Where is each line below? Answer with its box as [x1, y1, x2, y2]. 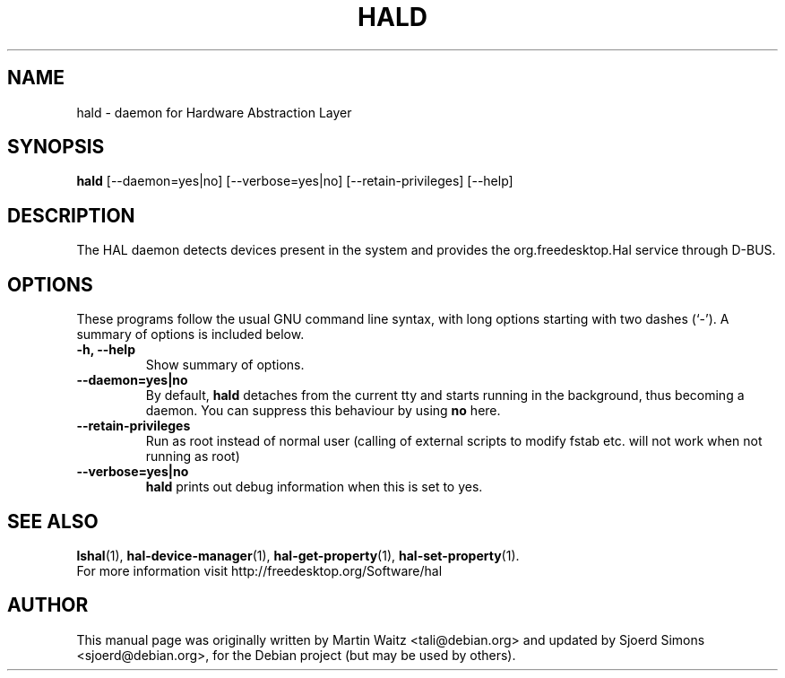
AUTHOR [7, 594, 89, 617]
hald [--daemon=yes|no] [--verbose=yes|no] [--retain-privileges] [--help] [76, 173, 513, 189]
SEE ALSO [7, 509, 99, 533]
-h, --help [76, 342, 135, 358]
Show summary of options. [145, 357, 305, 373]
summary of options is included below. [76, 326, 305, 343]
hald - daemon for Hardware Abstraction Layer [76, 104, 352, 120]
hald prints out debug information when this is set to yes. [145, 479, 483, 495]
